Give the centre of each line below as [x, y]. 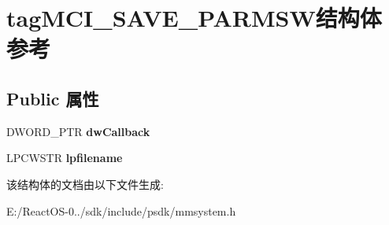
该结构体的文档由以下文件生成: [85, 184]
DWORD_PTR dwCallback [78, 131]
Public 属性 [53, 98]
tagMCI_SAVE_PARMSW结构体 [194, 18]
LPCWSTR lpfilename [65, 158]
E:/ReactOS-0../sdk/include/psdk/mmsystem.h [121, 210]
